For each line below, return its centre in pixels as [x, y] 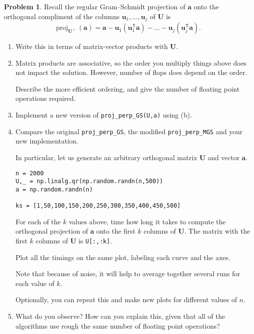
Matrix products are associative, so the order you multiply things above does [131, 62]
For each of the [38, 221]
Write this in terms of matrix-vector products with [92, 46]
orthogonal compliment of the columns [62, 16]
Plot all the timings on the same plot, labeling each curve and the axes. [123, 257]
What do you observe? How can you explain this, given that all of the [120, 316]
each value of [35, 283]
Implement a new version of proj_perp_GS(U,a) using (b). [104, 115]
